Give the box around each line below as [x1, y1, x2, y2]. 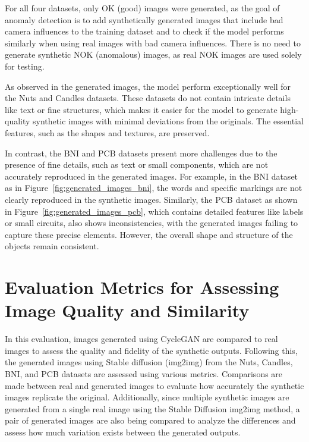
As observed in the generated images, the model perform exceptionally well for [5, 80, 291, 92]
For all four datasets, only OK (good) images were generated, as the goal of [5, 2, 280, 14]
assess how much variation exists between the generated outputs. [5, 425, 241, 438]
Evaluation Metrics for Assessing [5, 275, 279, 299]
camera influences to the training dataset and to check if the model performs [5, 25, 284, 37]
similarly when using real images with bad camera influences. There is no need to [5, 36, 301, 49]
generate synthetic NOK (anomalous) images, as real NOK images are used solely [5, 48, 302, 61]
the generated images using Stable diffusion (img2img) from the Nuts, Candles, [5, 356, 293, 368]
